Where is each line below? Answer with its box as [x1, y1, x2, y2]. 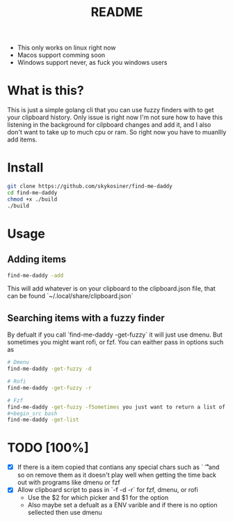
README [90, 4, 143, 20]
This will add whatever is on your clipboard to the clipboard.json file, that [7, 284, 216, 293]
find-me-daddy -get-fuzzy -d [7, 365, 92, 373]
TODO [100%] [7, 440, 89, 456]
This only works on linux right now [17, 43, 116, 52]
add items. [7, 135, 38, 144]
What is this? [7, 83, 85, 98]
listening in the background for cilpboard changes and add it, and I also [7, 121, 211, 129]
